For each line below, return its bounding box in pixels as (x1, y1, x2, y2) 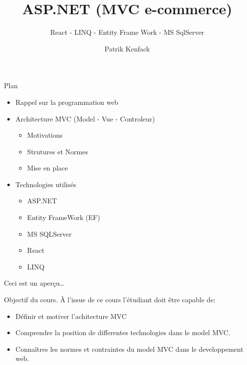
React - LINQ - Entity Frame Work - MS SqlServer (50, 27, 204, 37)
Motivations (27, 130, 63, 140)
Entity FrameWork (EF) (27, 212, 100, 222)
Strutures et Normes (27, 146, 88, 156)
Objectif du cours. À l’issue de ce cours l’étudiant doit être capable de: (4, 294, 216, 305)
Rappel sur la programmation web (15, 97, 118, 107)
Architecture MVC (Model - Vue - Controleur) (15, 113, 155, 123)
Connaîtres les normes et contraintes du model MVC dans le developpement (15, 343, 244, 354)
